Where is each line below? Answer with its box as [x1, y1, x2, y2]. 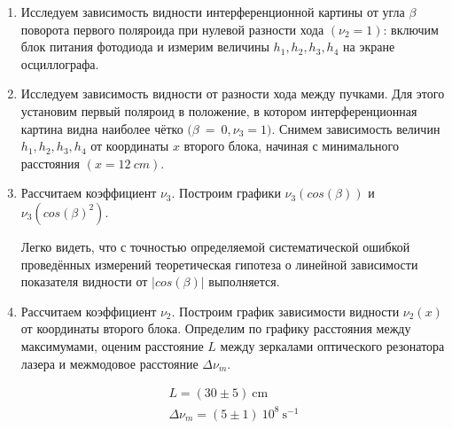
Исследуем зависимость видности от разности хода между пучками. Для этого [20, 84, 445, 103]
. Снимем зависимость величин [271, 119, 440, 137]
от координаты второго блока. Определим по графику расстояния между [20, 319, 411, 338]
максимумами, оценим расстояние [20, 336, 204, 355]
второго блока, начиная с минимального [183, 136, 399, 155]
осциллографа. [20, 54, 99, 73]
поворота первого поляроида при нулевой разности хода [20, 19, 324, 38]
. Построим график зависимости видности [171, 301, 400, 320]
